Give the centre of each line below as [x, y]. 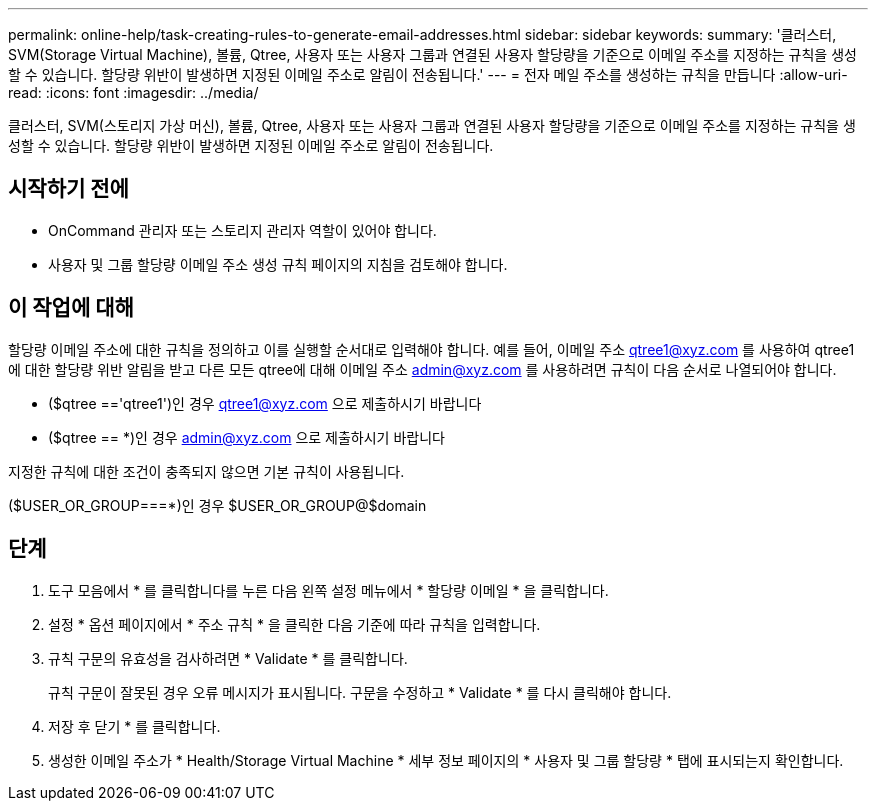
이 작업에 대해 [71, 308]
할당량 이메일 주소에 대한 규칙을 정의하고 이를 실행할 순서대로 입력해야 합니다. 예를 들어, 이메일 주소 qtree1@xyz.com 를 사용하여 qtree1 [431, 349]
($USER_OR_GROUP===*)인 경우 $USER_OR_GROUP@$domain [217, 505]
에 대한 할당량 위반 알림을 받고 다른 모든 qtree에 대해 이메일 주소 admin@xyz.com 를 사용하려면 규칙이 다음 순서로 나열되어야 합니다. [422, 369]
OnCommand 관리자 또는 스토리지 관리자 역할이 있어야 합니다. [242, 230]
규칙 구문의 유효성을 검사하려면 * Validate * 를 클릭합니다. [228, 658]
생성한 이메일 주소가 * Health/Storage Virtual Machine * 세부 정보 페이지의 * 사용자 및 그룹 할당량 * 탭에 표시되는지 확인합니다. [446, 760]
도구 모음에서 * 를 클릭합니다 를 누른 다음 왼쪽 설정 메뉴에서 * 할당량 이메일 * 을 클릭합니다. [328, 590]
